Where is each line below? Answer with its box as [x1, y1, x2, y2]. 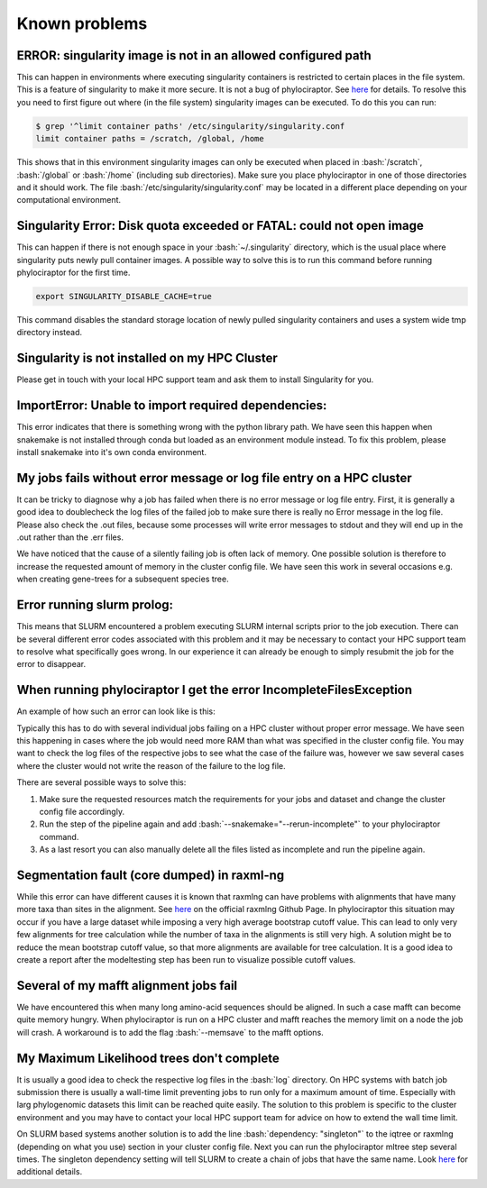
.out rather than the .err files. [16, 532, 124, 543]
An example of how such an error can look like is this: [16, 706, 216, 717]
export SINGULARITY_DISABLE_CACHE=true [35, 291, 212, 302]
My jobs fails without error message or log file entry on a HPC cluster [16, 470, 412, 486]
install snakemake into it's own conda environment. [16, 447, 207, 458]
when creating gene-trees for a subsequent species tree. [16, 573, 229, 585]
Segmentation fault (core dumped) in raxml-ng [16, 867, 285, 882]
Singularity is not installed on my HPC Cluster [16, 351, 279, 366]
